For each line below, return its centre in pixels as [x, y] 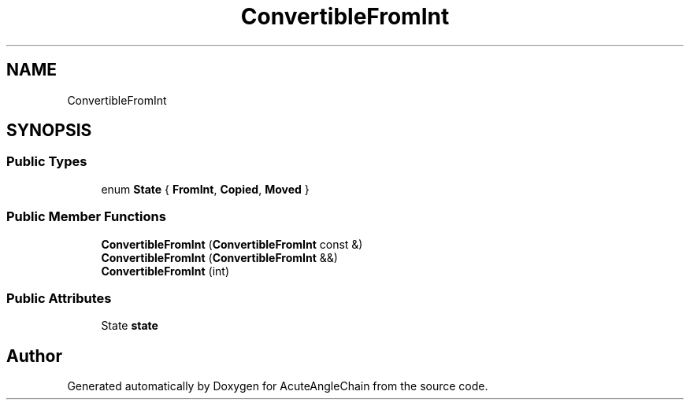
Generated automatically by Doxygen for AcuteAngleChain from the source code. [278, 386]
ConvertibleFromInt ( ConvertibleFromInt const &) [232, 244]
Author [34, 356]
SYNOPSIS [49, 131]
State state [130, 326]
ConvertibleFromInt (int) [165, 271]
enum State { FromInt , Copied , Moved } [205, 189]
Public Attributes [59, 298]
